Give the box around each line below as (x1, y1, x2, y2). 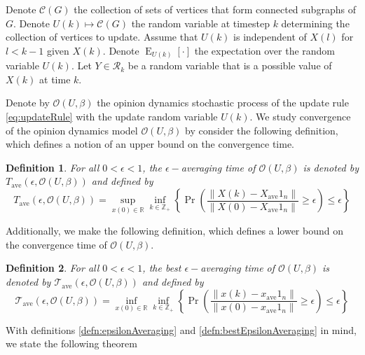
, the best (142, 260, 181, 275)
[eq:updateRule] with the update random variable (6, 109, 218, 124)
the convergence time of (6, 237, 107, 251)
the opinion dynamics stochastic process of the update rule (97, 95, 349, 110)
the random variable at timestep (131, 15, 270, 30)
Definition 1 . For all (6, 160, 99, 174)
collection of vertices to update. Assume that (6, 29, 198, 44)
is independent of (233, 29, 307, 44)
